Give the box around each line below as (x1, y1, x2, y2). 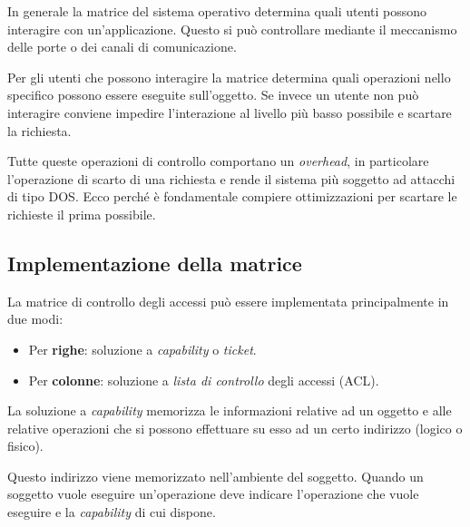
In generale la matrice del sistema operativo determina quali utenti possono (7, 2, 427, 20)
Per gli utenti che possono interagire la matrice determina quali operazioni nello (7, 67, 451, 86)
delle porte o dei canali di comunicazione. (7, 37, 237, 56)
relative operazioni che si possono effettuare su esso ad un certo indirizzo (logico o (7, 418, 463, 437)
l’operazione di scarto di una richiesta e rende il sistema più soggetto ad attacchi (7, 169, 455, 188)
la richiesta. (7, 121, 72, 140)
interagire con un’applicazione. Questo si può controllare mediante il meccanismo (7, 19, 457, 38)
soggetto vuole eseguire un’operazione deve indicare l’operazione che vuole (7, 484, 419, 503)
